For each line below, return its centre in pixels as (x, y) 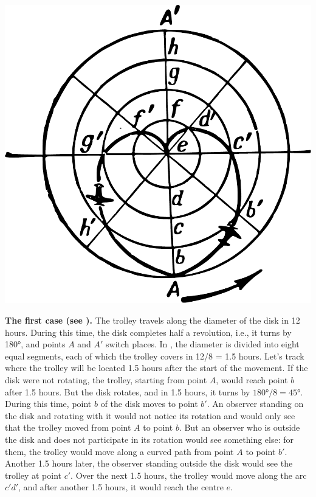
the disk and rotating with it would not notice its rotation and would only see (150, 415)
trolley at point (33, 475)
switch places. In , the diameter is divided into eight (203, 344)
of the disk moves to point (149, 404)
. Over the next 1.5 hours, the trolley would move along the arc (189, 475)
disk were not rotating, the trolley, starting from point (106, 379)
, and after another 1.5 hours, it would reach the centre (121, 487)
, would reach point (252, 379)
